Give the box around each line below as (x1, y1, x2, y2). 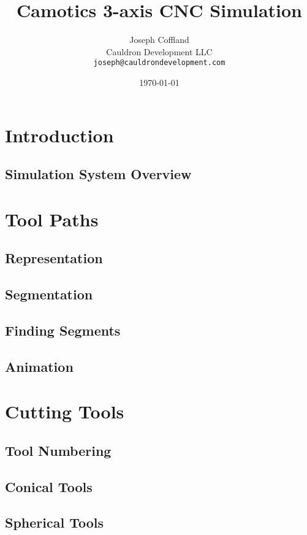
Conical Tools (5, 477, 93, 496)
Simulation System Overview (5, 164, 192, 183)
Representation (5, 248, 103, 267)
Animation (5, 356, 74, 375)
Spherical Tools (5, 513, 104, 532)
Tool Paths (5, 206, 99, 231)
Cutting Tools (5, 399, 124, 424)
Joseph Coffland (129, 33, 189, 46)
